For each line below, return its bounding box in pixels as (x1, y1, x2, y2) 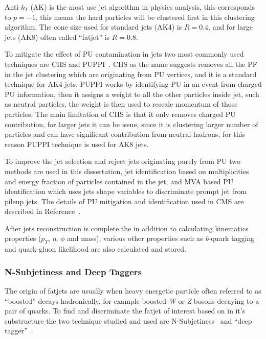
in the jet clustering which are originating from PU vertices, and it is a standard (5, 68, 257, 79)
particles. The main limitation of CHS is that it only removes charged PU (5, 108, 236, 119)
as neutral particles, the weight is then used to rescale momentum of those (5, 99, 238, 109)
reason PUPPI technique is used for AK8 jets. (5, 138, 149, 149)
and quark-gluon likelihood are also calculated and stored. (5, 244, 186, 254)
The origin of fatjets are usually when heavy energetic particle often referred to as (5, 285, 261, 296)
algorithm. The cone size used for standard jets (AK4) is (5, 21, 182, 32)
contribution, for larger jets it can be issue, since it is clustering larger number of (5, 118, 258, 129)
